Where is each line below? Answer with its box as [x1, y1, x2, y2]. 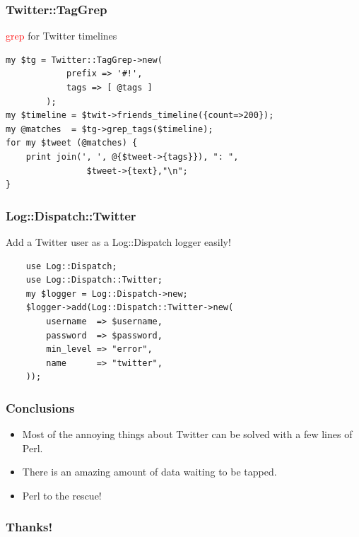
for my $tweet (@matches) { [6, 138, 138, 148]
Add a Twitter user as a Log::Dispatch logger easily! [6, 234, 231, 249]
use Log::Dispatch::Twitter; [25, 275, 163, 285]
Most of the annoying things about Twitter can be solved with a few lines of [22, 427, 353, 442]
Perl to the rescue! [22, 488, 102, 502]
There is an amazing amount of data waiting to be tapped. [22, 464, 277, 479]
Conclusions [6, 399, 75, 416]
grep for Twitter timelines [6, 28, 117, 43]
